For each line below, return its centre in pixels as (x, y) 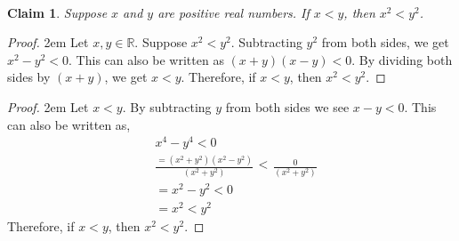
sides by (29, 77)
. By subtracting (167, 106)
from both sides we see (287, 106)
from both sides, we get (385, 42)
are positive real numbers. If (234, 12)
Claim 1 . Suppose (57, 12)
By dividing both (406, 59)
